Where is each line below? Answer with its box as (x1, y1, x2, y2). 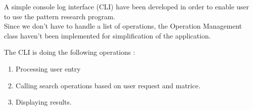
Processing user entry (15, 63, 81, 73)
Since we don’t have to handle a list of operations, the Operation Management (4, 21, 242, 31)
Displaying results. (15, 97, 72, 107)
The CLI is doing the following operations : (4, 47, 135, 57)
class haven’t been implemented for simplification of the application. (4, 30, 211, 40)
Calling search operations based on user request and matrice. (15, 80, 201, 90)
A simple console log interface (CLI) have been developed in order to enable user (4, 1, 249, 11)
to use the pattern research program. (4, 11, 115, 21)
